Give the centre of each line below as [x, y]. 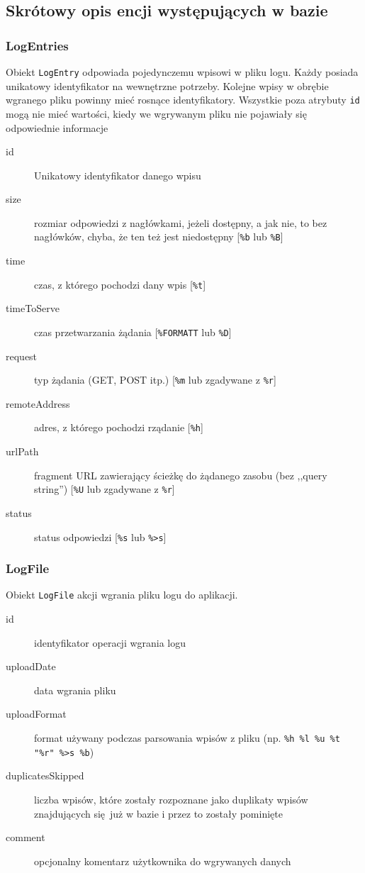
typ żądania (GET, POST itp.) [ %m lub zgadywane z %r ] [155, 380]
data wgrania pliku [75, 690]
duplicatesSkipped [45, 775]
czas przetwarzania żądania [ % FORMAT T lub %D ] [133, 332]
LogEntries [37, 45]
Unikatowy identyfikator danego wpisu [118, 175]
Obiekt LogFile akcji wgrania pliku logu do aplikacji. [122, 595]
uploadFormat [36, 714]
